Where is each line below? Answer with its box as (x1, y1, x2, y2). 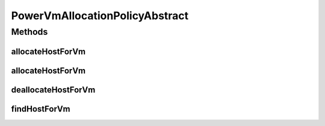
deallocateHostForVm (11, 85, 96, 95)
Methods (11, 26, 48, 37)
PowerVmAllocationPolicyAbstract (11, 9, 189, 22)
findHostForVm (11, 104, 70, 114)
